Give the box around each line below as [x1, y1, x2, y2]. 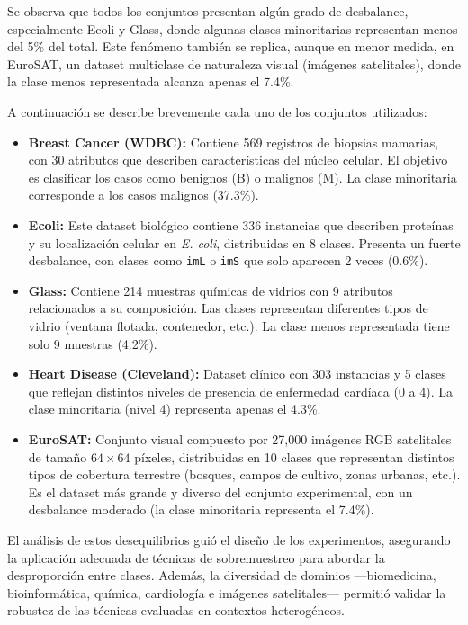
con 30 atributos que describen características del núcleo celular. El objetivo [28, 150, 448, 169]
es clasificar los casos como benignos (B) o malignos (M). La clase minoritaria [28, 167, 457, 186]
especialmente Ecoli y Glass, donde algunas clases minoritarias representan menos [7, 19, 458, 38]
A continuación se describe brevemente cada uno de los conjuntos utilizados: [7, 102, 427, 121]
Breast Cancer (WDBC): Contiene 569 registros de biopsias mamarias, [28, 132, 439, 151]
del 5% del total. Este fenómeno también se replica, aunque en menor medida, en [7, 37, 454, 56]
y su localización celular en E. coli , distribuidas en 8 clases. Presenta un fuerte [28, 233, 461, 252]
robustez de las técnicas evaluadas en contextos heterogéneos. [7, 601, 345, 620]
